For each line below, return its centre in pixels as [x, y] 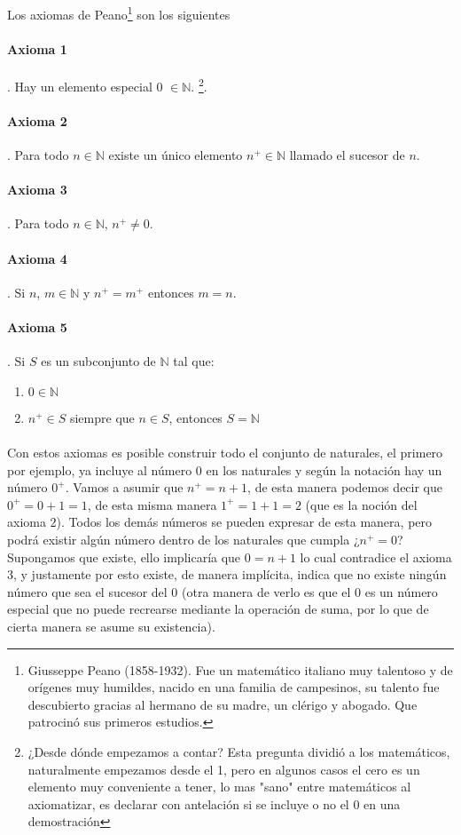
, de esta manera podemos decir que [345, 487]
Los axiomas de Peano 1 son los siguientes [119, 13]
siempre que [102, 417]
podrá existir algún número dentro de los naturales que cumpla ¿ [184, 540]
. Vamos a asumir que [124, 487]
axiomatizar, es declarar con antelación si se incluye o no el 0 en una [214, 803]
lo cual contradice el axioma [376, 557]
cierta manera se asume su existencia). [111, 626]
